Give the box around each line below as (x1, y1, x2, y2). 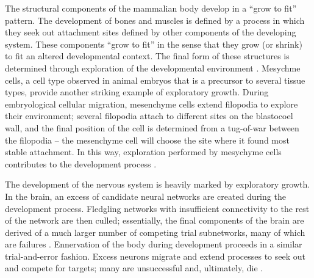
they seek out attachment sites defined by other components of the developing (5, 26, 296, 38)
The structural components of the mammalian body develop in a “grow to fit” (5, 2, 297, 14)
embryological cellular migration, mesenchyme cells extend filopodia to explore (5, 97, 298, 110)
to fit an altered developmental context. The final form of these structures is (5, 49, 290, 62)
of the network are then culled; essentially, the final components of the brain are (5, 214, 304, 227)
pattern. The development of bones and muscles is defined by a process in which (5, 13, 305, 26)
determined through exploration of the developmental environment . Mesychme (5, 61, 301, 74)
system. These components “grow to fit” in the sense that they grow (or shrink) (5, 37, 302, 50)
